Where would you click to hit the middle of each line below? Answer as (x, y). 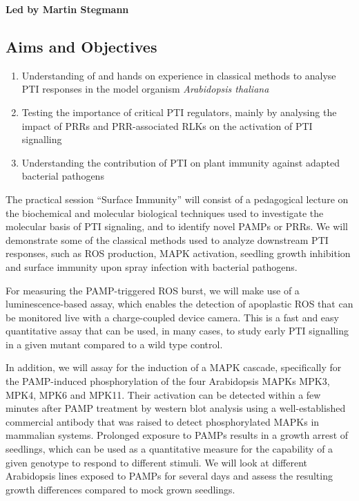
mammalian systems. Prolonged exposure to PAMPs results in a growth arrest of (177, 435)
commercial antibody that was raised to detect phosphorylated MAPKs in (163, 421)
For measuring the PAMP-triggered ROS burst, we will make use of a (153, 290)
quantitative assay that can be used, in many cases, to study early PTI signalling (177, 331)
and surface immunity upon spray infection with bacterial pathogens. (152, 266)
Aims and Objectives (81, 46)
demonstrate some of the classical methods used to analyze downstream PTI (167, 239)
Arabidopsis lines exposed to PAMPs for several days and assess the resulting (169, 476)
